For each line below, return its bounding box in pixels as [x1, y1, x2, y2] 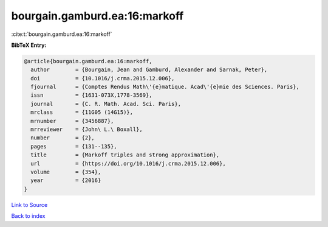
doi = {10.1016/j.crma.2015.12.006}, [30, 75, 175, 82]
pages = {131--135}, [30, 143, 118, 150]
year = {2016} [30, 177, 101, 184]
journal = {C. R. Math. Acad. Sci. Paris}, [30, 100, 182, 107]
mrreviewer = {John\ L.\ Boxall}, [30, 126, 143, 133]
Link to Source [11, 201, 48, 208]
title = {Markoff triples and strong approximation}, [30, 152, 220, 158]
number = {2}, [30, 134, 95, 141]
